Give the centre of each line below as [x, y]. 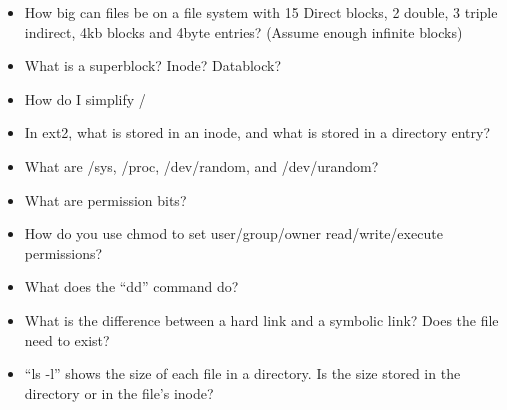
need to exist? [67, 339]
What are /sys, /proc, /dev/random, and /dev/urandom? [201, 165]
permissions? [63, 252]
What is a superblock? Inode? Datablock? [153, 65]
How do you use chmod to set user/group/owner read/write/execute [233, 233]
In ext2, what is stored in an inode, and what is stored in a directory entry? [257, 132]
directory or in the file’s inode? [119, 392]
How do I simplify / [85, 98]
